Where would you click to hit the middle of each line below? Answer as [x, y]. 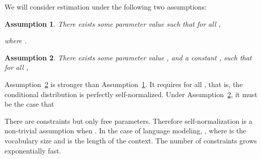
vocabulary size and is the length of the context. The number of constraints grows [131, 140]
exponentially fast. [33, 150]
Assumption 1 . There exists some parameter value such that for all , [113, 23]
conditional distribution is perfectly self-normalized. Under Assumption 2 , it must [131, 94]
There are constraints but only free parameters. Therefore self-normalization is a [128, 121]
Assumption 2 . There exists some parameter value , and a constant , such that [128, 57]
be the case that [29, 104]
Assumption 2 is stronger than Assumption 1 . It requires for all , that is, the [124, 84]
